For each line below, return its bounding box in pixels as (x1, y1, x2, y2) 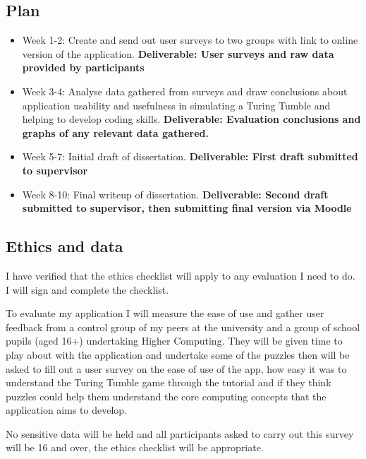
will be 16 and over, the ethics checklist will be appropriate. (6, 440, 264, 455)
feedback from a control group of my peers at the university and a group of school (6, 319, 360, 334)
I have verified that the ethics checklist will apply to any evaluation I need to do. (6, 268, 355, 282)
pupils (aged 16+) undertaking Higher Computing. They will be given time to (6, 333, 343, 348)
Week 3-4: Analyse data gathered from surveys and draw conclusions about (22, 83, 348, 98)
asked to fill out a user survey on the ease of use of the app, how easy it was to (6, 361, 347, 376)
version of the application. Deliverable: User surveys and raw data (22, 46, 334, 61)
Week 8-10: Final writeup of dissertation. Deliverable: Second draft (22, 186, 329, 201)
